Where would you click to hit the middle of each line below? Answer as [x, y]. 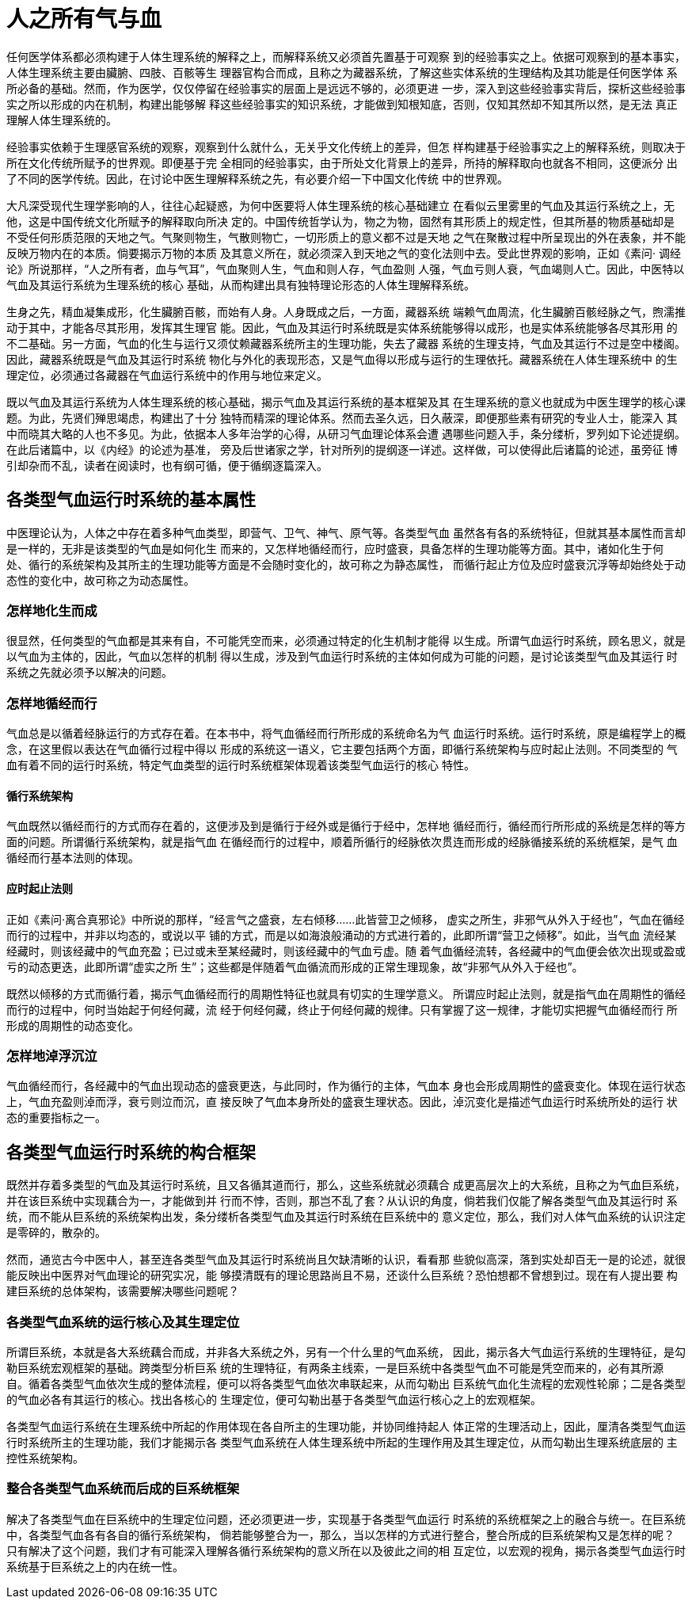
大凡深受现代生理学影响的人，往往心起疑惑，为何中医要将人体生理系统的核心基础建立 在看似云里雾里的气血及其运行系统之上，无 [340, 205]
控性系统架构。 [45, 1458]
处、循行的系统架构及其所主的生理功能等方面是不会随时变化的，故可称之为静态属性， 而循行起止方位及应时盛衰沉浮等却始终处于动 [346, 564]
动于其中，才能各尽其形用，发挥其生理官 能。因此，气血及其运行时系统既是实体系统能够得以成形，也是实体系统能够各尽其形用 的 [342, 327]
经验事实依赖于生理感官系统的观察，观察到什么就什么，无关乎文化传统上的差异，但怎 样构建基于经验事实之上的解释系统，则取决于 [346, 147]
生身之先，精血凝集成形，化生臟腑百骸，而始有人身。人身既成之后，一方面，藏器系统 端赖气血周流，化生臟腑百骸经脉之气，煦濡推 [346, 311]
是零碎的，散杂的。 [56, 1233]
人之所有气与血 [84, 19]
